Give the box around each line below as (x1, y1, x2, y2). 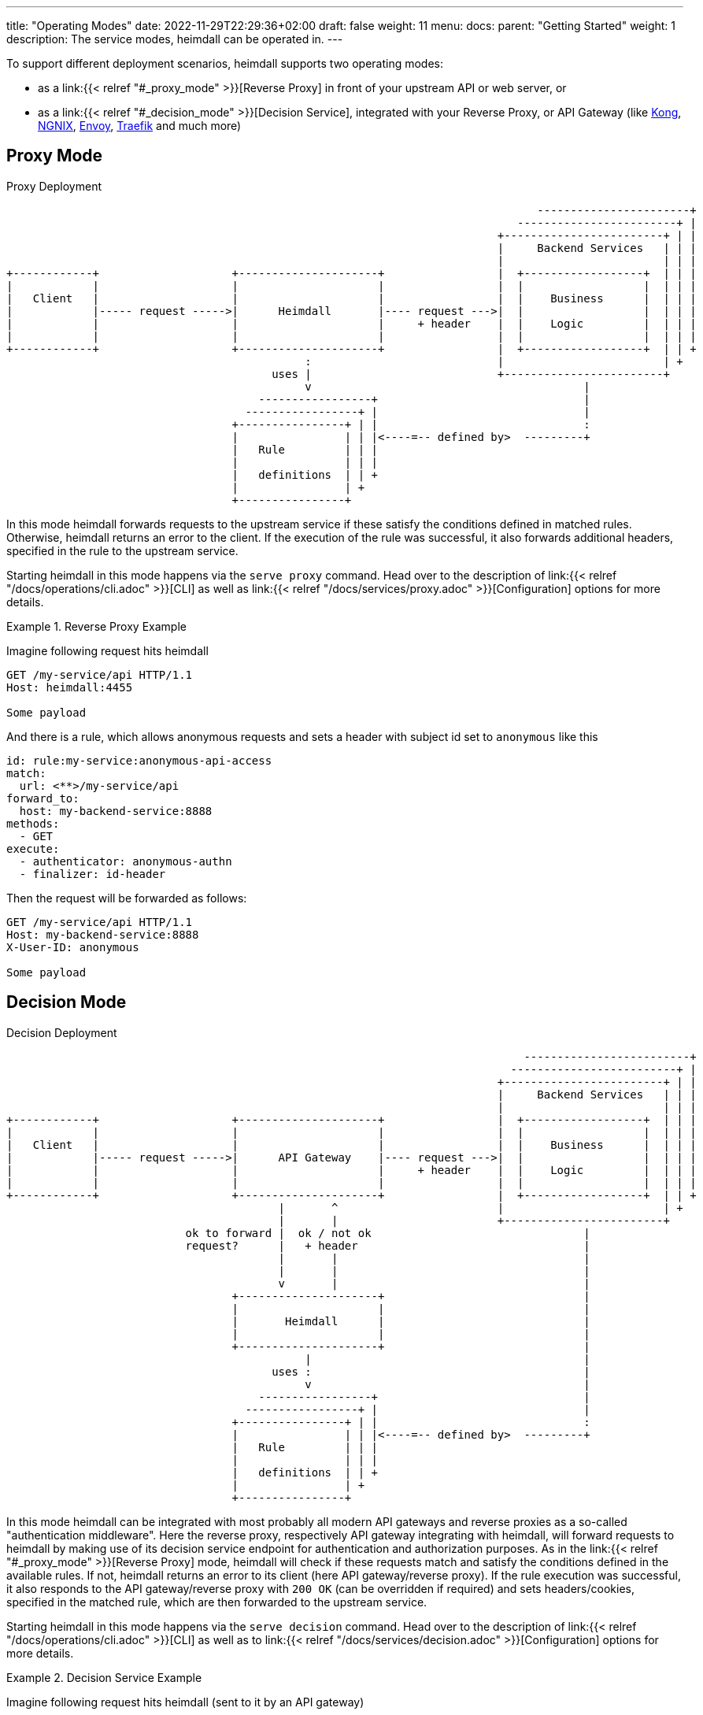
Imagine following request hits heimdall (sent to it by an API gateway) (6, 1695, 364, 1709)
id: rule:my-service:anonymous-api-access (6, 754, 272, 767)
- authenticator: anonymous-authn (19, 854, 232, 868)
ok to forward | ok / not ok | (185, 1226, 590, 1239)
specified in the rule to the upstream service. (6, 543, 239, 557)
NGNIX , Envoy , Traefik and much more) (38, 119, 242, 132)
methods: (6, 817, 60, 830)
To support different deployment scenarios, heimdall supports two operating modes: (6, 57, 444, 70)
